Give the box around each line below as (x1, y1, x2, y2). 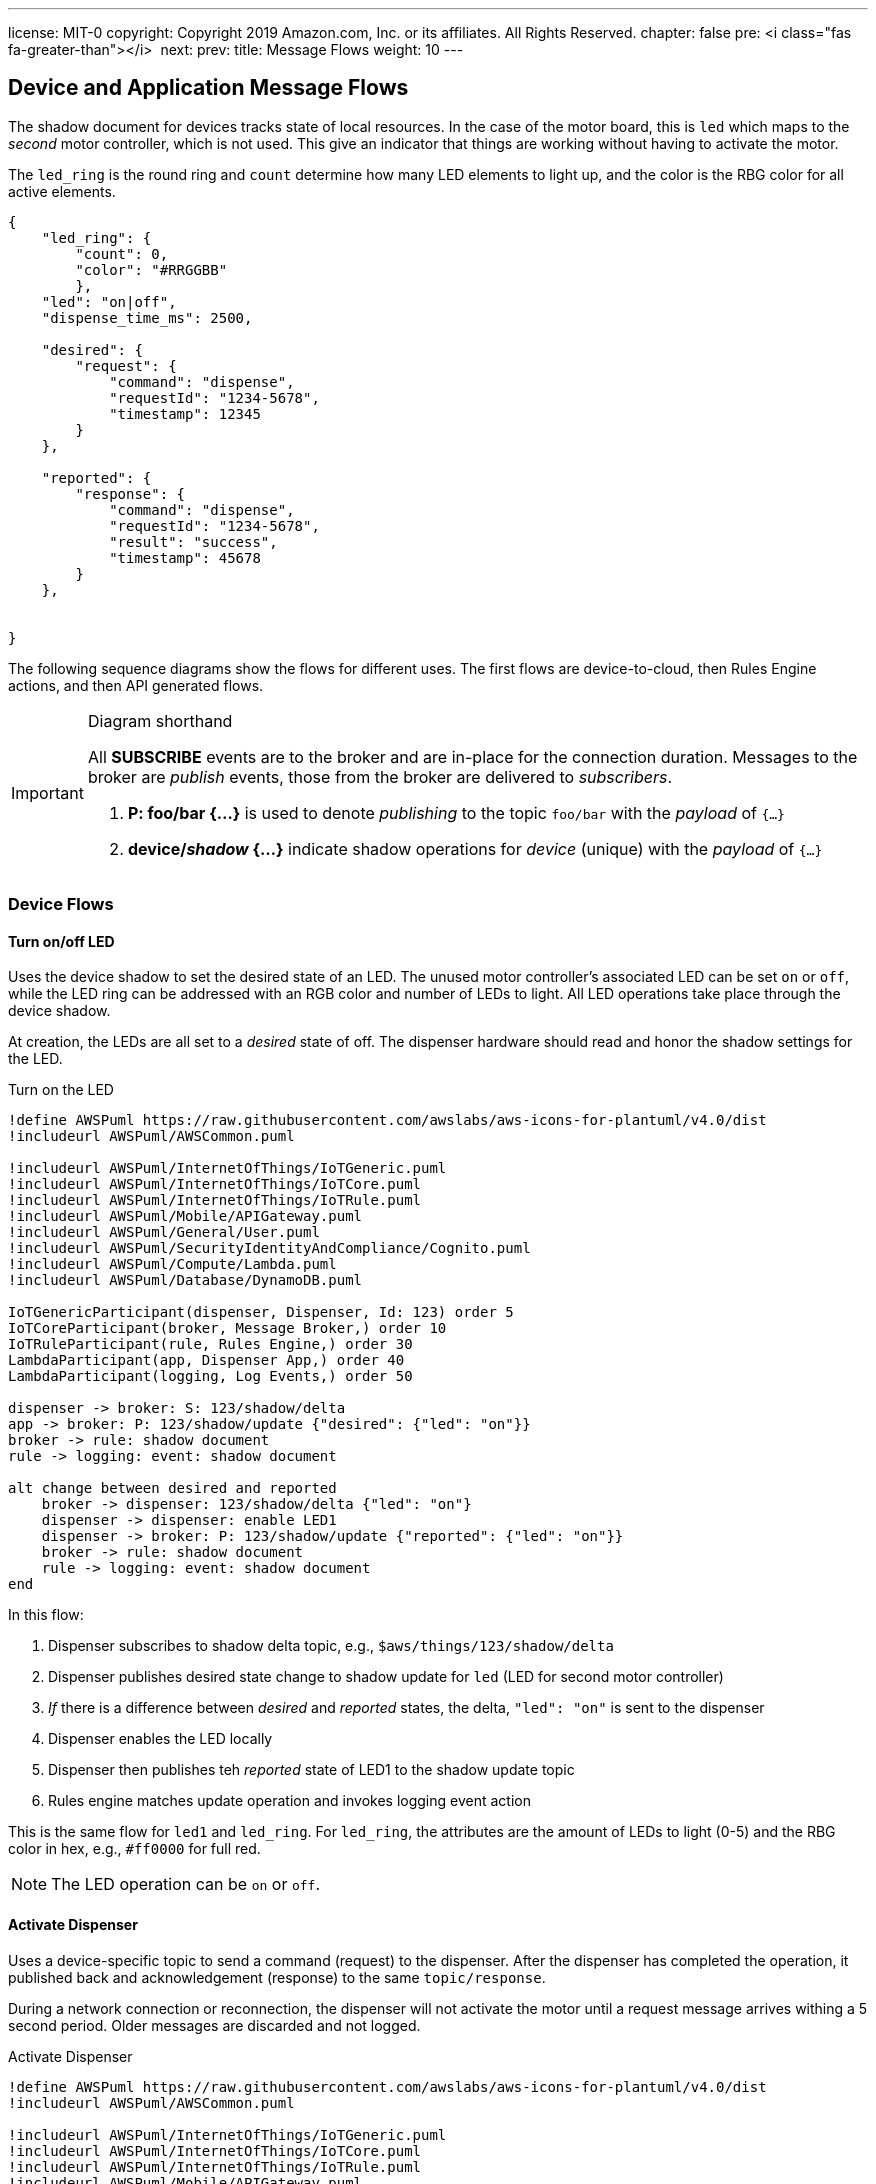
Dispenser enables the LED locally (48, 1730, 273, 1748)
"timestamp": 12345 (109, 405, 261, 422)
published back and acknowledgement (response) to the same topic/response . (8, 1968, 546, 1986)
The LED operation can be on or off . (51, 1874, 321, 1895)
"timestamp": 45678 (109, 549, 261, 566)
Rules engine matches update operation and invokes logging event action (48, 1792, 531, 1810)
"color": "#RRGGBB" (75, 261, 228, 278)
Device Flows (8, 894, 114, 915)
